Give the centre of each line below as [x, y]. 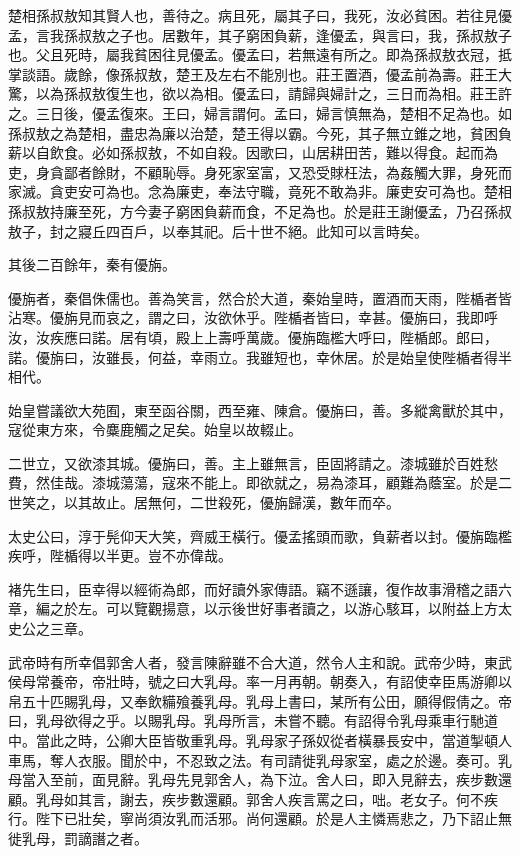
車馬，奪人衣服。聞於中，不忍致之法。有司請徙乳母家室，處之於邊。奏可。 [253, 759]
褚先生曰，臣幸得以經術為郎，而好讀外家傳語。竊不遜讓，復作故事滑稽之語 [253, 588]
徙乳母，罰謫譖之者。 [78, 837]
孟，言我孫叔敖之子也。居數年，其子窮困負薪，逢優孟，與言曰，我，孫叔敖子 [260, 34]
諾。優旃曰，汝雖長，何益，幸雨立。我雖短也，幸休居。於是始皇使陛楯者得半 [260, 356]
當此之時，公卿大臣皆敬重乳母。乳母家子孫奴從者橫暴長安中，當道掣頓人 [273, 740]
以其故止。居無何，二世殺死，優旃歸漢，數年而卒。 [231, 502]
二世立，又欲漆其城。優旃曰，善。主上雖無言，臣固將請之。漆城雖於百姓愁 [253, 462]
